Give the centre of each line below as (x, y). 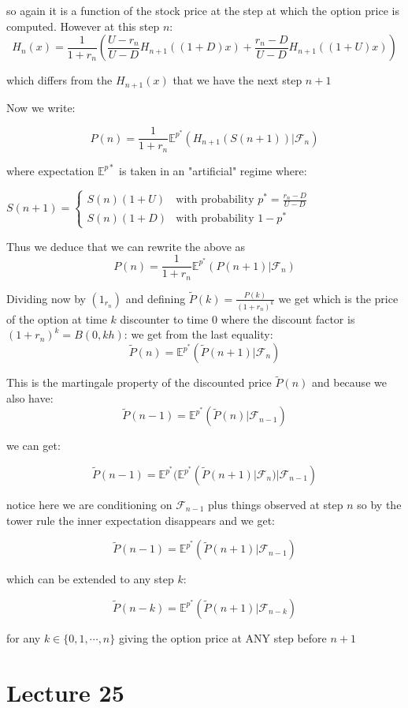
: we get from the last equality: (198, 334)
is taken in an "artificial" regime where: (213, 170)
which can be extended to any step (90, 579)
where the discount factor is (288, 318)
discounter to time (164, 318)
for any (24, 637)
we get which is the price (338, 298)
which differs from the (59, 80)
